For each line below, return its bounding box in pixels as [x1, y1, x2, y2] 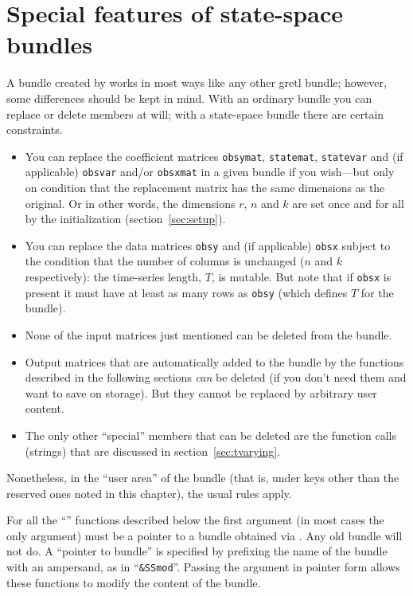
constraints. [6, 121, 63, 138]
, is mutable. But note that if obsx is [211, 269, 392, 285]
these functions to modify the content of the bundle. [6, 574, 261, 590]
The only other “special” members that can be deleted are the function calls [25, 426, 396, 443]
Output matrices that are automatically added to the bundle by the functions [25, 353, 404, 370]
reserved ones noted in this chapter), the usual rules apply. [6, 484, 292, 501]
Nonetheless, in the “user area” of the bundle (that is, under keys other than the [6, 469, 399, 486]
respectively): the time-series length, [25, 269, 201, 285]
